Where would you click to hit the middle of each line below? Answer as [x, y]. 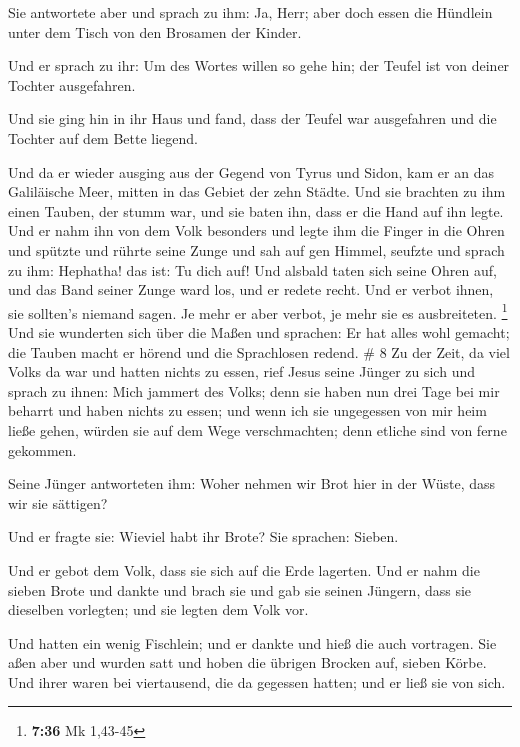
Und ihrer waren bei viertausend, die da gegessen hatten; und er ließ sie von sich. [257, 681]
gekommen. [42, 449]
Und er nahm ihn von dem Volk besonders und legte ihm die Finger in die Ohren [256, 230]
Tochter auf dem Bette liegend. [103, 137]
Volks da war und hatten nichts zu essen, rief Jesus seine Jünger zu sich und [241, 371]
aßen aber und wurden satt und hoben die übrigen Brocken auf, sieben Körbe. [247, 662]
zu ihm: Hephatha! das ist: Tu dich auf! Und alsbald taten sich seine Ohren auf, [252, 269]
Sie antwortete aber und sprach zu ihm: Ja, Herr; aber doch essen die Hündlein [250, 12]
